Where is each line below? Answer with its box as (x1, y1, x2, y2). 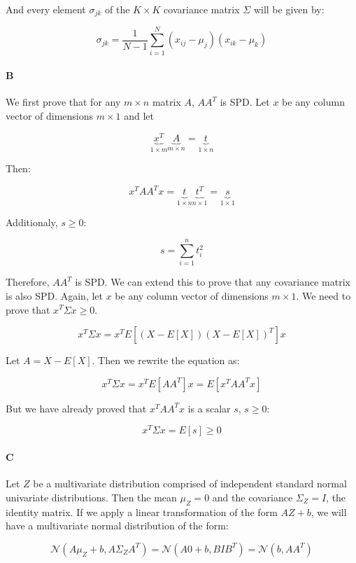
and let (124, 108, 154, 123)
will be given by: (253, 2, 325, 16)
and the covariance (212, 489, 293, 504)
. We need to (296, 288, 351, 303)
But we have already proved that (6, 401, 147, 415)
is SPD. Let (220, 95, 270, 109)
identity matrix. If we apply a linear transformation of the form (6, 504, 278, 519)
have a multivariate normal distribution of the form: (6, 518, 229, 533)
